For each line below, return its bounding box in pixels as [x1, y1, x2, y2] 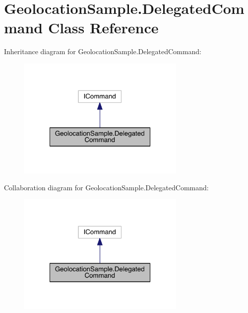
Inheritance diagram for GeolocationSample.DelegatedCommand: [4, 46, 201, 57]
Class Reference [48, 17, 159, 38]
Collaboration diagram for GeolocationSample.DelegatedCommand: [4, 182, 209, 192]
